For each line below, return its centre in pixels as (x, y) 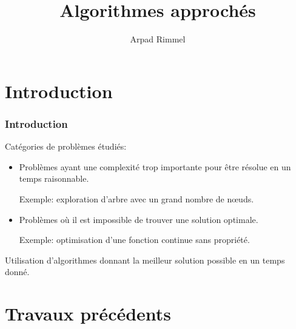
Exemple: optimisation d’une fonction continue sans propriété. (134, 240)
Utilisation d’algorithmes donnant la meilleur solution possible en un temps (145, 260)
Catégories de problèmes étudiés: (66, 146)
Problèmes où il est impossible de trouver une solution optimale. (139, 219)
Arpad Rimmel (158, 39)
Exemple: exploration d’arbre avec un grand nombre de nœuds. (136, 198)
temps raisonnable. (54, 178)
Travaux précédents (88, 314)
